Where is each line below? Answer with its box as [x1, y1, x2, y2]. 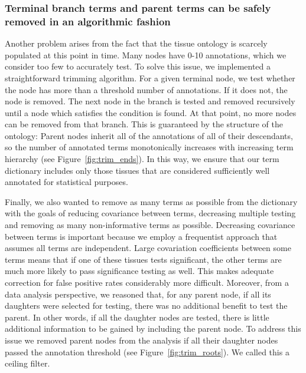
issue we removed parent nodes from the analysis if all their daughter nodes [5, 334, 278, 346]
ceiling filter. [5, 357, 50, 369]
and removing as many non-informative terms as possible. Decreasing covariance [5, 219, 295, 231]
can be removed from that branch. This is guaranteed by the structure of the [5, 118, 284, 130]
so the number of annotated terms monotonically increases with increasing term [5, 141, 294, 153]
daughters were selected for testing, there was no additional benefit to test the [5, 299, 288, 312]
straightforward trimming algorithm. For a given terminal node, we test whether [5, 71, 295, 84]
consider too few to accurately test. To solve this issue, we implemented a [5, 60, 271, 72]
